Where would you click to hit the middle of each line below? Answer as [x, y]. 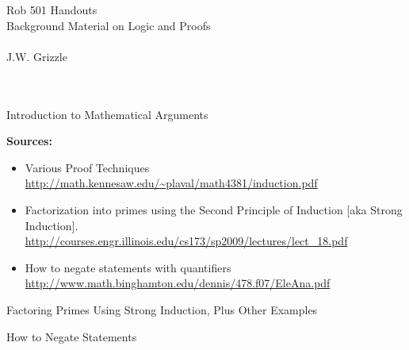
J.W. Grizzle [37, 56]
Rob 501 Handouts [52, 10]
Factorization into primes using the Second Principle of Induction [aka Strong [214, 209]
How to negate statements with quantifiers [128, 267]
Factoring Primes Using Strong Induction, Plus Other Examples [162, 309]
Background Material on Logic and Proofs [109, 25]
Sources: [29, 141]
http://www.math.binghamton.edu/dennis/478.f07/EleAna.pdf [178, 283]
